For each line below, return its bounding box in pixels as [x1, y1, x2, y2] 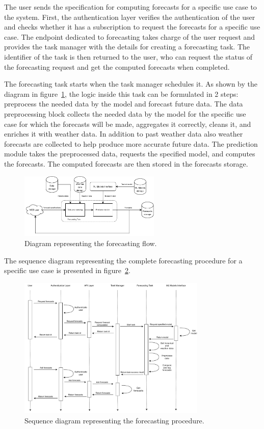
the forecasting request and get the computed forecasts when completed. [4, 61, 230, 72]
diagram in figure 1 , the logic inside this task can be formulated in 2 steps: [4, 88, 239, 99]
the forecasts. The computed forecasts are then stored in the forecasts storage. [4, 158, 248, 169]
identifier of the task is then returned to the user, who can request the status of [4, 51, 253, 62]
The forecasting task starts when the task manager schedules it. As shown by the [4, 78, 257, 89]
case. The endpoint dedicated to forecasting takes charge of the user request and [4, 31, 255, 42]
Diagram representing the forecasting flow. [24, 237, 157, 248]
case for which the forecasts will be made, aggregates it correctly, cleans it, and [4, 118, 251, 129]
